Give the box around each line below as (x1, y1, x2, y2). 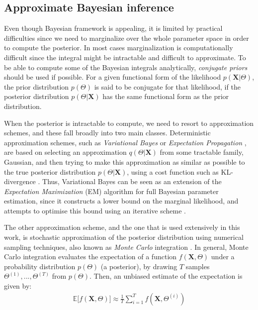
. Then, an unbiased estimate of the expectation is (89, 271, 243, 281)
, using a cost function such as (127, 166, 219, 177)
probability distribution (4, 261, 76, 271)
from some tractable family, (160, 147, 244, 157)
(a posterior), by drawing (100, 261, 177, 271)
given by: (4, 281, 32, 291)
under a (211, 251, 235, 262)
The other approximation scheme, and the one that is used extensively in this (4, 222, 240, 232)
